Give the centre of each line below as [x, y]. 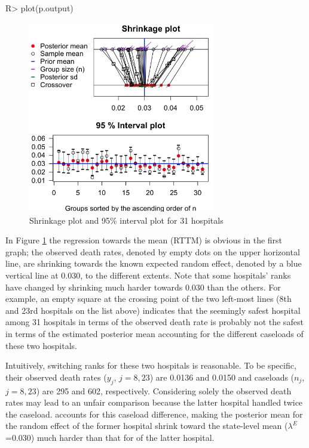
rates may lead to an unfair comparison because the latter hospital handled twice [154, 402]
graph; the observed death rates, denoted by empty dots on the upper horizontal [153, 251]
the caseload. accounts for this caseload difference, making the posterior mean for [154, 414]
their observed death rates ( [56, 377]
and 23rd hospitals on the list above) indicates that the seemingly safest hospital [153, 310]
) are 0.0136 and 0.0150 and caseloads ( [222, 377]
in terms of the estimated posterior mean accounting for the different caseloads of [154, 333]
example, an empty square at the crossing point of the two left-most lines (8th [149, 299]
